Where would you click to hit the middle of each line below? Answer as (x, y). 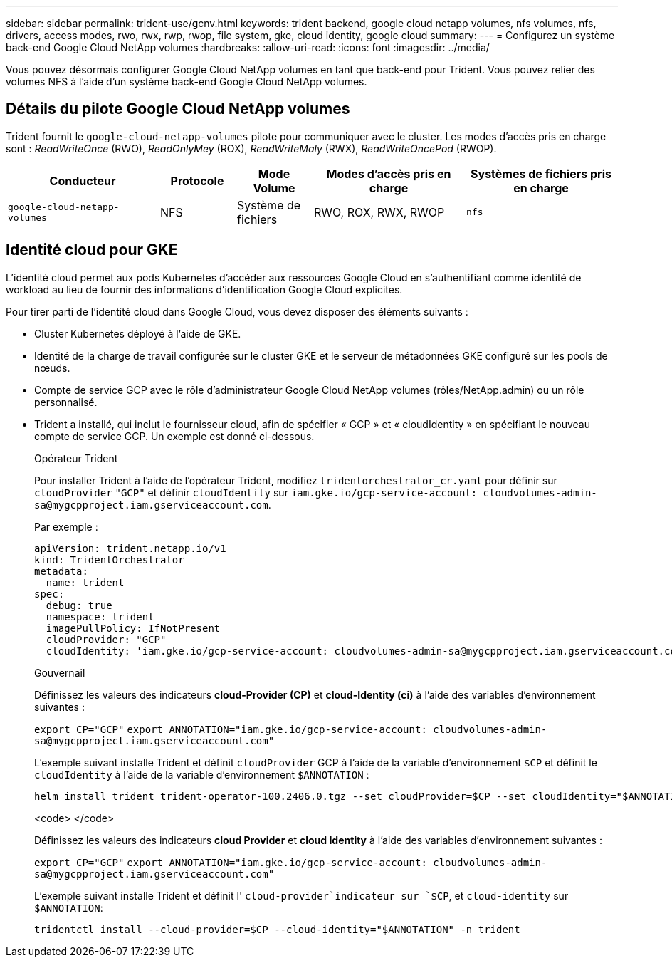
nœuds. (52, 368)
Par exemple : (66, 526)
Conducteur (83, 181)
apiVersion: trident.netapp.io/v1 (130, 548)
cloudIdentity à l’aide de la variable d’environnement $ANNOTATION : (202, 774)
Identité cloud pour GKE (92, 250)
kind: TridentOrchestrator (109, 559)
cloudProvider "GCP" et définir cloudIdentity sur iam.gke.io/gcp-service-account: (256, 492)
